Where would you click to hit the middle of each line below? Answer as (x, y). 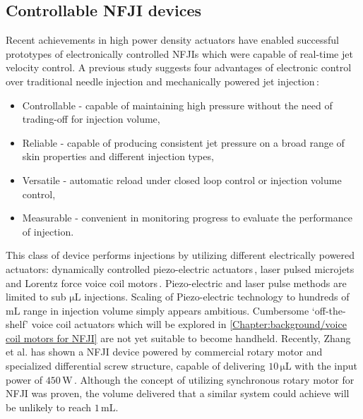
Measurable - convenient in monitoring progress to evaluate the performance (187, 218)
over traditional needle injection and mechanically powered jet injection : (162, 81)
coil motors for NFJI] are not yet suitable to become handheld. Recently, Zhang (178, 338)
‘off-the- (329, 310)
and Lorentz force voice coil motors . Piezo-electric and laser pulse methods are (176, 283)
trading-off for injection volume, (91, 119)
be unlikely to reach (48, 407)
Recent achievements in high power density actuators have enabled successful (173, 40)
